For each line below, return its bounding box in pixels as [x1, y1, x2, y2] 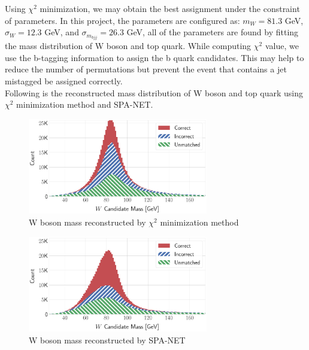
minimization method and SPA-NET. [16, 98, 153, 111]
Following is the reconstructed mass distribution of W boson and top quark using [5, 86, 303, 99]
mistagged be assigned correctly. [5, 75, 123, 87]
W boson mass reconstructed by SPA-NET [29, 333, 186, 346]
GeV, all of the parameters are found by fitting [126, 26, 299, 38]
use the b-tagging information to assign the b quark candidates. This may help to [5, 51, 304, 63]
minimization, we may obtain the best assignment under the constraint [40, 2, 300, 14]
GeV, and [44, 26, 79, 38]
